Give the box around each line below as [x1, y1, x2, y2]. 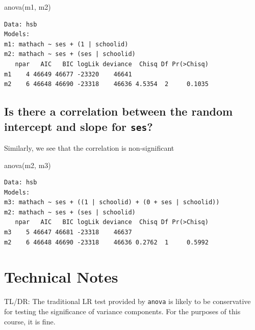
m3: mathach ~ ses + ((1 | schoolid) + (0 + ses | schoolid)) [4, 199, 220, 206]
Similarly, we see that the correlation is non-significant [4, 142, 174, 153]
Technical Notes [4, 266, 118, 287]
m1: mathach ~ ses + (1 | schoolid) [4, 40, 129, 48]
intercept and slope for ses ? [4, 118, 153, 134]
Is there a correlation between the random [4, 103, 233, 119]
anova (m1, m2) [4, 2, 51, 12]
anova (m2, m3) [4, 159, 51, 170]
